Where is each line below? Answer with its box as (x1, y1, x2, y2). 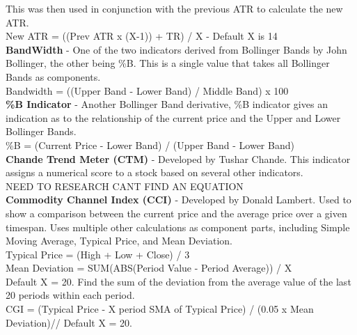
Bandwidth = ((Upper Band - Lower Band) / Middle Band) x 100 (6, 83, 289, 98)
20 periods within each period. (6, 288, 135, 302)
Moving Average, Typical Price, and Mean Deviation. (6, 233, 232, 248)
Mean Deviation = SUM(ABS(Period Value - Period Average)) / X (6, 260, 292, 275)
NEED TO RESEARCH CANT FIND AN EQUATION (6, 178, 244, 193)
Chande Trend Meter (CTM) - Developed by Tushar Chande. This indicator (6, 151, 351, 166)
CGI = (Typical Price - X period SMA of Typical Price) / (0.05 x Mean (6, 302, 314, 316)
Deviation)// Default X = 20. (6, 315, 133, 329)
